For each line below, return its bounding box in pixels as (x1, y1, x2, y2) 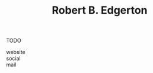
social (6, 55, 21, 62)
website (6, 49, 26, 56)
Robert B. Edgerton (52, 4, 148, 17)
